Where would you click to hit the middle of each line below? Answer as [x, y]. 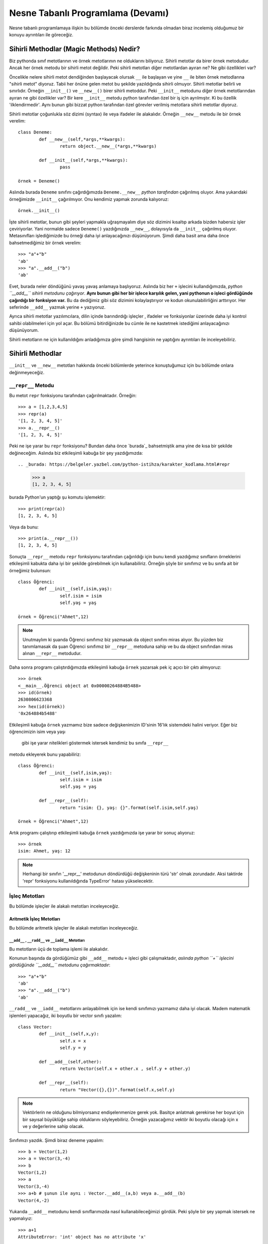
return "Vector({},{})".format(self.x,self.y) [117, 1089]
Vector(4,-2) [34, 1200]
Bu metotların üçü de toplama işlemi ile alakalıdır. [59, 949]
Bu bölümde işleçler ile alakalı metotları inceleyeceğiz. [64, 906]
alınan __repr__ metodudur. [52, 653]
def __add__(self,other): [70, 1062]
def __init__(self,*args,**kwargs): [84, 160]
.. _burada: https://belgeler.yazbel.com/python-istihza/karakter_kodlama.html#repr [124, 465]
